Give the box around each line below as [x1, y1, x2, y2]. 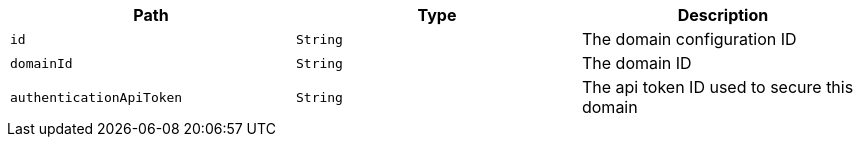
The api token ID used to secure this [581, 77, 854, 97]
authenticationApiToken [10, 89, 183, 105]
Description [677, 5, 769, 25]
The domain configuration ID [581, 29, 797, 49]
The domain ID [581, 53, 692, 73]
